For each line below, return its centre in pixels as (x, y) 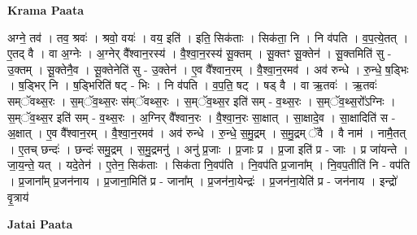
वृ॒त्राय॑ (18, 196)
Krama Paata (46, 10)
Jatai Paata (40, 224)
